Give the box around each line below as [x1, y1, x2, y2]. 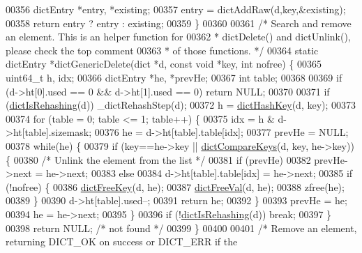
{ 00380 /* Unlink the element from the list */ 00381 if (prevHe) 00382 [6, 152, 311, 167]
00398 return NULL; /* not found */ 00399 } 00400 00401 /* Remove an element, [6, 220, 357, 235]
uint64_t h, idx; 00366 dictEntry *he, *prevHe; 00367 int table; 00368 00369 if [6, 70, 342, 84]
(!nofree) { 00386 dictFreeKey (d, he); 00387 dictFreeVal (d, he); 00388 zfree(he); [6, 179, 345, 194]
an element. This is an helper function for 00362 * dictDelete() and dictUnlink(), [6, 29, 351, 44]
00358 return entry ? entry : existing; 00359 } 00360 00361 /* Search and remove [6, 15, 352, 30]
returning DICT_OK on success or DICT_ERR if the [6, 234, 238, 249]
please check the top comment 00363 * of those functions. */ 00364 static [6, 43, 319, 57]
